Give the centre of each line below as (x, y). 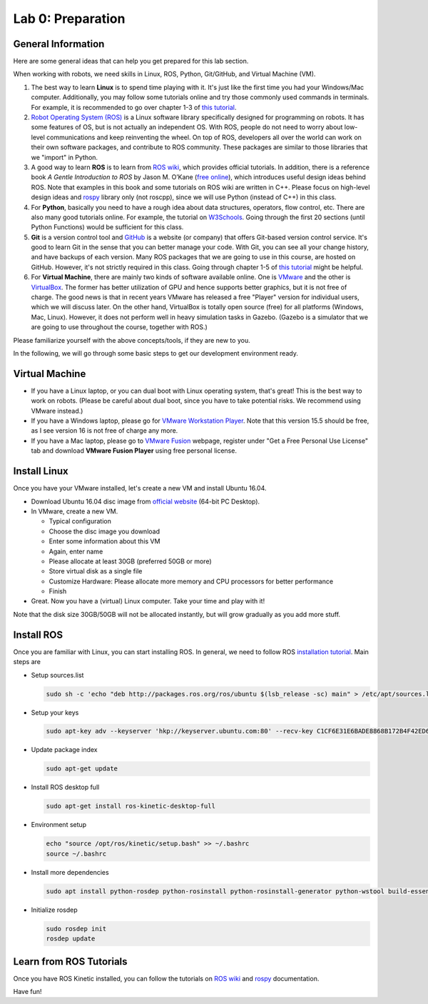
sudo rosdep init (76, 929)
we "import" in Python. (65, 157)
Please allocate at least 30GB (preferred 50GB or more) (130, 561)
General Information (59, 44)
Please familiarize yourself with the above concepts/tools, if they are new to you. (132, 340)
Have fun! (27, 992)
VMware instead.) (57, 411)
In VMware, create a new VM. (75, 511)
